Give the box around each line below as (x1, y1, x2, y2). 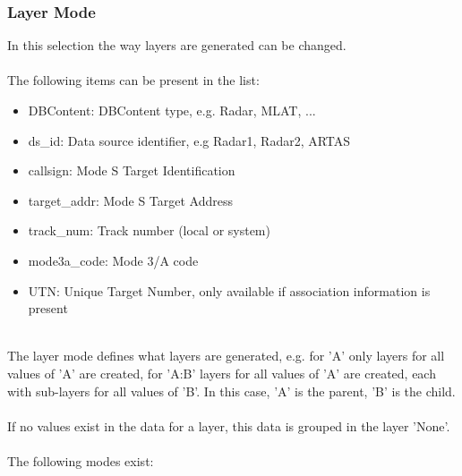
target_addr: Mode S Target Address (28, 191, 234, 209)
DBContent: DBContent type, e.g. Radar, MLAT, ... (28, 101, 316, 119)
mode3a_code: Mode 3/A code (28, 251, 199, 269)
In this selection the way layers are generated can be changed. (7, 36, 346, 55)
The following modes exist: (7, 451, 154, 470)
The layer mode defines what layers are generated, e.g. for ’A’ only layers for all (7, 346, 445, 365)
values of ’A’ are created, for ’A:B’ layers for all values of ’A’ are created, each (7, 363, 436, 382)
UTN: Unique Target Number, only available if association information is (28, 281, 431, 300)
